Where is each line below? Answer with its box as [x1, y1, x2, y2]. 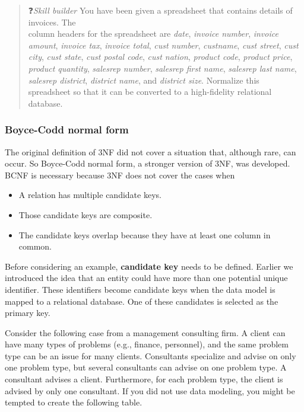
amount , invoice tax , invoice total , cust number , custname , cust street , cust [28, 39, 299, 51]
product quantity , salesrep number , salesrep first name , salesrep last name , [28, 62, 297, 74]
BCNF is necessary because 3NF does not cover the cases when [5, 168, 235, 181]
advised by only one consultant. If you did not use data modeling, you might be [5, 384, 295, 397]
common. [18, 240, 52, 253]
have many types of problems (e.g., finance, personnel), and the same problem [5, 338, 289, 350]
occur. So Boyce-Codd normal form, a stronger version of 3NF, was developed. [5, 157, 290, 170]
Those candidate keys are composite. [18, 208, 153, 221]
